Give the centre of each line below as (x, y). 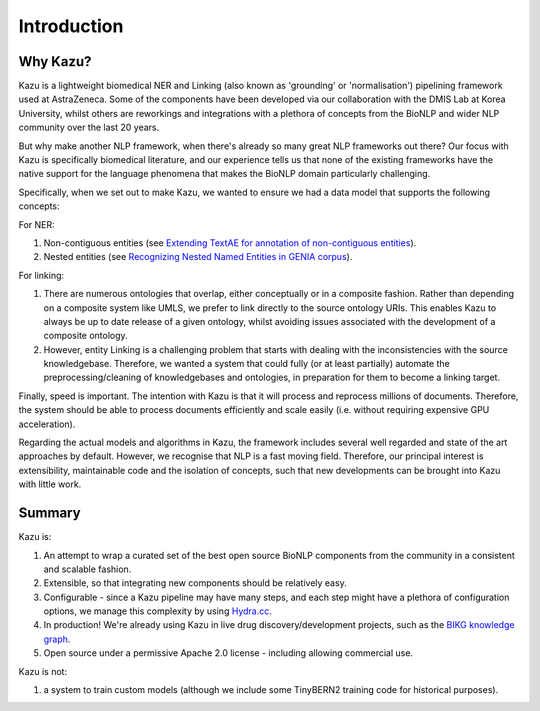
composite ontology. (86, 336)
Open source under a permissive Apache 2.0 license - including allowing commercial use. (228, 653)
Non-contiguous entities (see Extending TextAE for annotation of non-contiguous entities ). (230, 242)
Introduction (71, 26)
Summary (49, 513)
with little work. (50, 484)
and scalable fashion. (87, 569)
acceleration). (47, 424)
